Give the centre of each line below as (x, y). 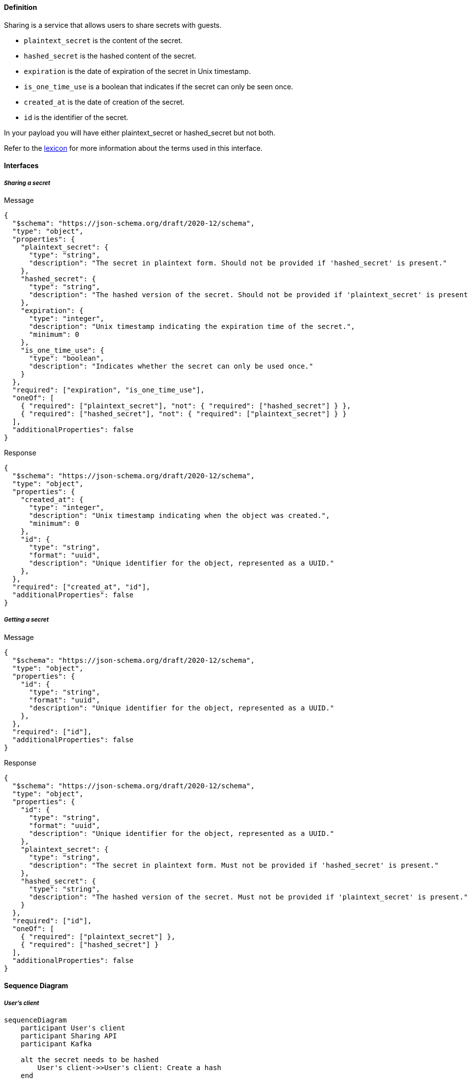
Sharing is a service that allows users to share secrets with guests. (113, 25)
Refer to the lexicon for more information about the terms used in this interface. (133, 148)
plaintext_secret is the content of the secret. (103, 40)
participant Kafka (56, 1044)
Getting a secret (27, 620)
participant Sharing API (69, 1036)
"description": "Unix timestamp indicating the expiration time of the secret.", (192, 326)
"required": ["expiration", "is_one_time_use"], (108, 390)
